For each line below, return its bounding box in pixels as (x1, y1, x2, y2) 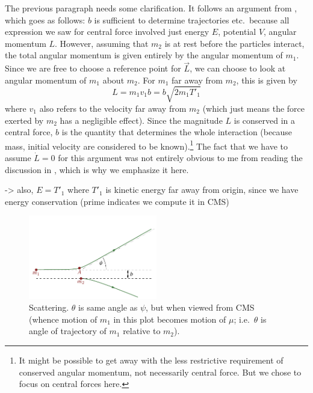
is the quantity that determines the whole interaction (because (61, 126, 292, 138)
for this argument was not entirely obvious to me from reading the (58, 151, 303, 163)
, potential (218, 25, 256, 38)
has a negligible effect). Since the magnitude (60, 114, 223, 126)
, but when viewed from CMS (146, 301, 255, 314)
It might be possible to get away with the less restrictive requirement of (19, 354, 284, 367)
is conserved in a (234, 114, 296, 126)
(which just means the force (202, 102, 305, 114)
